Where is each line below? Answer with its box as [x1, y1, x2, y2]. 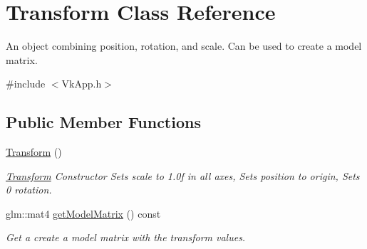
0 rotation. [6, 182, 52, 197]
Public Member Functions [6, 111, 201, 133]
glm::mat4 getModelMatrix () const [6, 206, 161, 221]
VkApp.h [61, 76, 102, 91]
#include [6, 76, 46, 91]
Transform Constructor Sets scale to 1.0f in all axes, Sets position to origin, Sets [6, 168, 360, 183]
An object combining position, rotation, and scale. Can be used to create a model [6, 38, 362, 53]
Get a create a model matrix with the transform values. [6, 230, 246, 245]
